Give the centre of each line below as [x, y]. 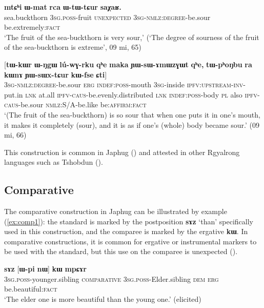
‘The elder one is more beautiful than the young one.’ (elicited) [103, 299]
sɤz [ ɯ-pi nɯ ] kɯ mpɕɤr [45, 269]
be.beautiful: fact [31, 289]
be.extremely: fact [32, 27]
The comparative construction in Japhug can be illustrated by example [116, 211]
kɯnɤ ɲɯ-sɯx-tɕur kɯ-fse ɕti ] [56, 74]
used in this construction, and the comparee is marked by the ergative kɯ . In [126, 231]
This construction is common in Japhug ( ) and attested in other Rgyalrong [122, 152]
